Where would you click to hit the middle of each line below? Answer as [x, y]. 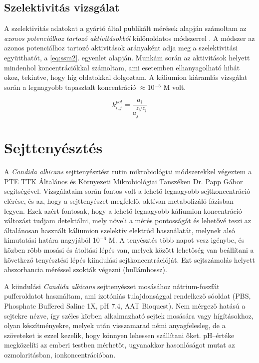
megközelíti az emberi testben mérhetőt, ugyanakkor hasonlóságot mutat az [120, 345]
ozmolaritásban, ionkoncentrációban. [60, 354]
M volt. [175, 87]
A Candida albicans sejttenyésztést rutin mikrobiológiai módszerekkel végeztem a [128, 172]
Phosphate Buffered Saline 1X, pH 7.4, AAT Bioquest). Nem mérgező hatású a [125, 305]
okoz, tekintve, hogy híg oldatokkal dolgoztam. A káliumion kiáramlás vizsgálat [126, 77]
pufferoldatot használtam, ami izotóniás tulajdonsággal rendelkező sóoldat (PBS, [128, 296]
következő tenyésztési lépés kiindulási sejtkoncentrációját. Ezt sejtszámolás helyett [129, 259]
